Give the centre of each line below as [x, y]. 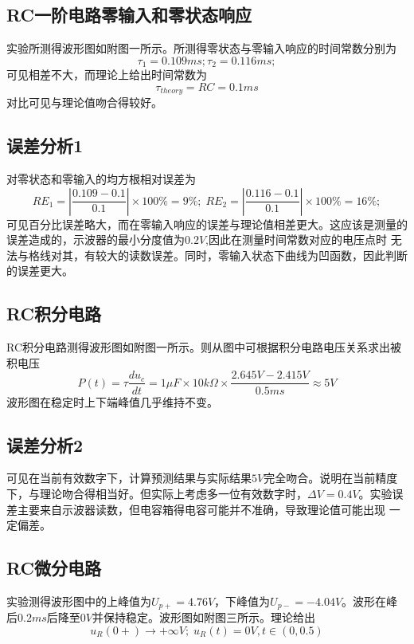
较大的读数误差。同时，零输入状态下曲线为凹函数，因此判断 [251, 255]
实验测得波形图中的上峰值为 [79, 601]
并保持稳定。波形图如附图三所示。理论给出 [203, 617]
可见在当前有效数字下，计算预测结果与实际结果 [129, 478]
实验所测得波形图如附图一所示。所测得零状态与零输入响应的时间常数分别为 [201, 48]
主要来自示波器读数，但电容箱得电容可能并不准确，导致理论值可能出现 [201, 509]
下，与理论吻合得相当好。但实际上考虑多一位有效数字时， [157, 493]
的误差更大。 [40, 271]
